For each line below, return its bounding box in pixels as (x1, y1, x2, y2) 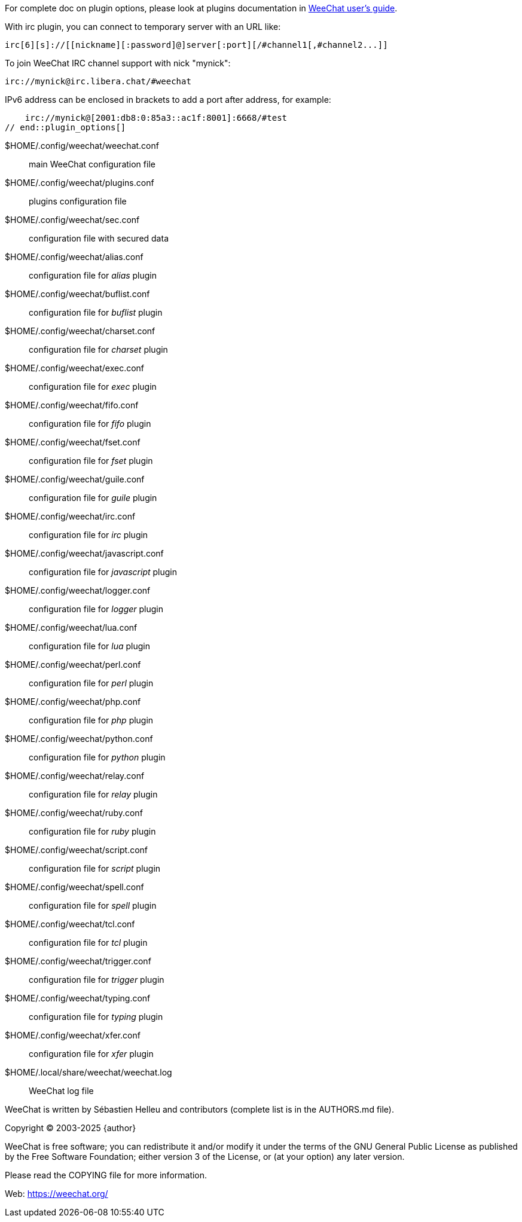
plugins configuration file (29, 196, 127, 206)
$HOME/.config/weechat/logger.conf (5, 585, 151, 595)
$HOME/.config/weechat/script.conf (5, 845, 148, 855)
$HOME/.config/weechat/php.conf (5, 696, 141, 707)
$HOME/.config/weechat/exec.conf (5, 363, 145, 373)
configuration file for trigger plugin (29, 974, 164, 985)
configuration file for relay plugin (29, 789, 158, 799)
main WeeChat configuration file (29, 159, 155, 169)
